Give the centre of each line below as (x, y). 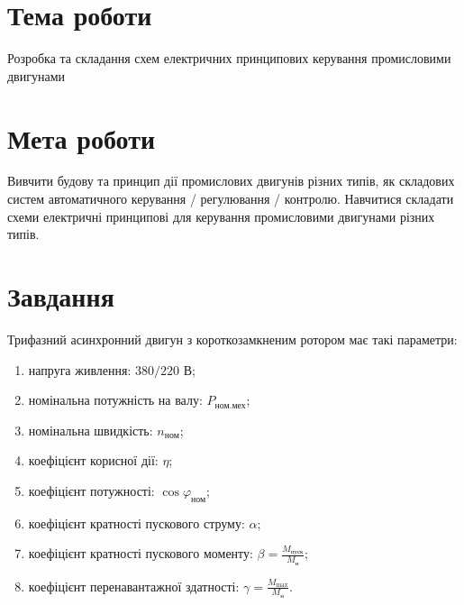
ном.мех (230, 405)
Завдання (61, 296)
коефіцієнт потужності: (91, 490)
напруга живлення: (80, 369)
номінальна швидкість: (91, 430)
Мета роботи (82, 137)
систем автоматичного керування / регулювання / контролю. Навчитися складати (231, 199)
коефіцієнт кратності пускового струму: (136, 522)
